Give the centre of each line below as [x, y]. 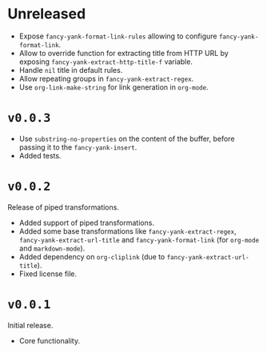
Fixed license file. [48, 274]
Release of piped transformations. [63, 207]
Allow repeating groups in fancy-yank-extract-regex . [106, 78]
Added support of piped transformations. [87, 223]
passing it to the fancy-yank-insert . [78, 147]
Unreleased [47, 14]
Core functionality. [50, 340]
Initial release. [30, 325]
